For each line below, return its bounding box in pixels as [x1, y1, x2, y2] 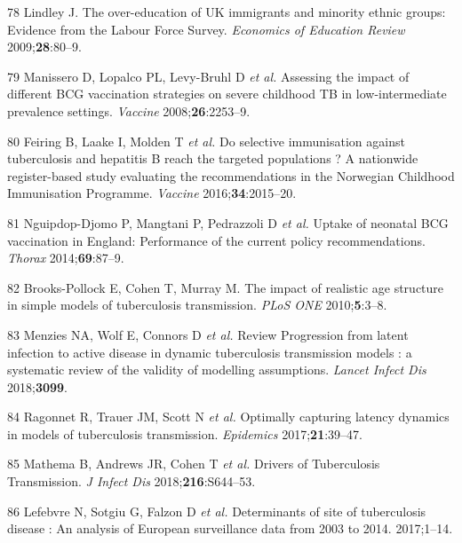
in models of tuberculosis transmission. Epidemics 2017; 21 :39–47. [7, 424, 362, 443]
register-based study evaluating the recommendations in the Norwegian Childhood [7, 166, 455, 185]
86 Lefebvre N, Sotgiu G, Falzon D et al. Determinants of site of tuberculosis [7, 501, 426, 520]
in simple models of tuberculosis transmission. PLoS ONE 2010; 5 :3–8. [7, 295, 387, 314]
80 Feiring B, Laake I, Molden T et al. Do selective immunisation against [7, 131, 405, 150]
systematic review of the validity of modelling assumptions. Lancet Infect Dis [7, 360, 426, 379]
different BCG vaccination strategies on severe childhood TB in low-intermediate [7, 84, 447, 103]
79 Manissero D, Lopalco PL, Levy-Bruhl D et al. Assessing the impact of [7, 67, 410, 85]
